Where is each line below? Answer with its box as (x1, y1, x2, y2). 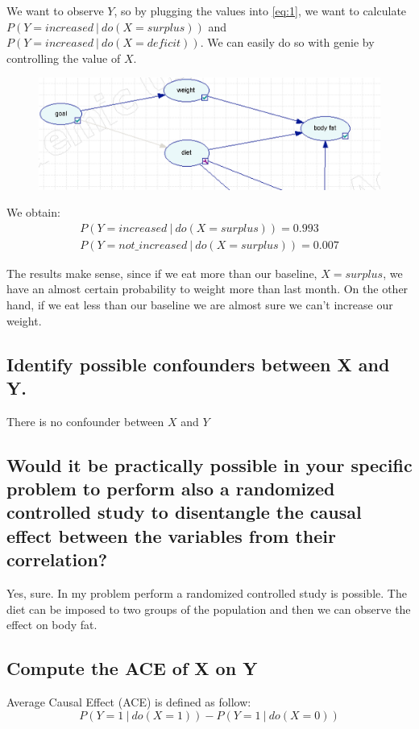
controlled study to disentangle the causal (6, 499, 362, 524)
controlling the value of (6, 49, 121, 66)
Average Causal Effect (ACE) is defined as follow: (6, 694, 251, 710)
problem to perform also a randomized (6, 476, 335, 501)
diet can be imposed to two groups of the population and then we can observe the (6, 600, 411, 617)
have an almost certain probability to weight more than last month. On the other (6, 280, 409, 297)
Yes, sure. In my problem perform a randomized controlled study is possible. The (6, 585, 407, 602)
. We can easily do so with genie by (200, 34, 375, 51)
